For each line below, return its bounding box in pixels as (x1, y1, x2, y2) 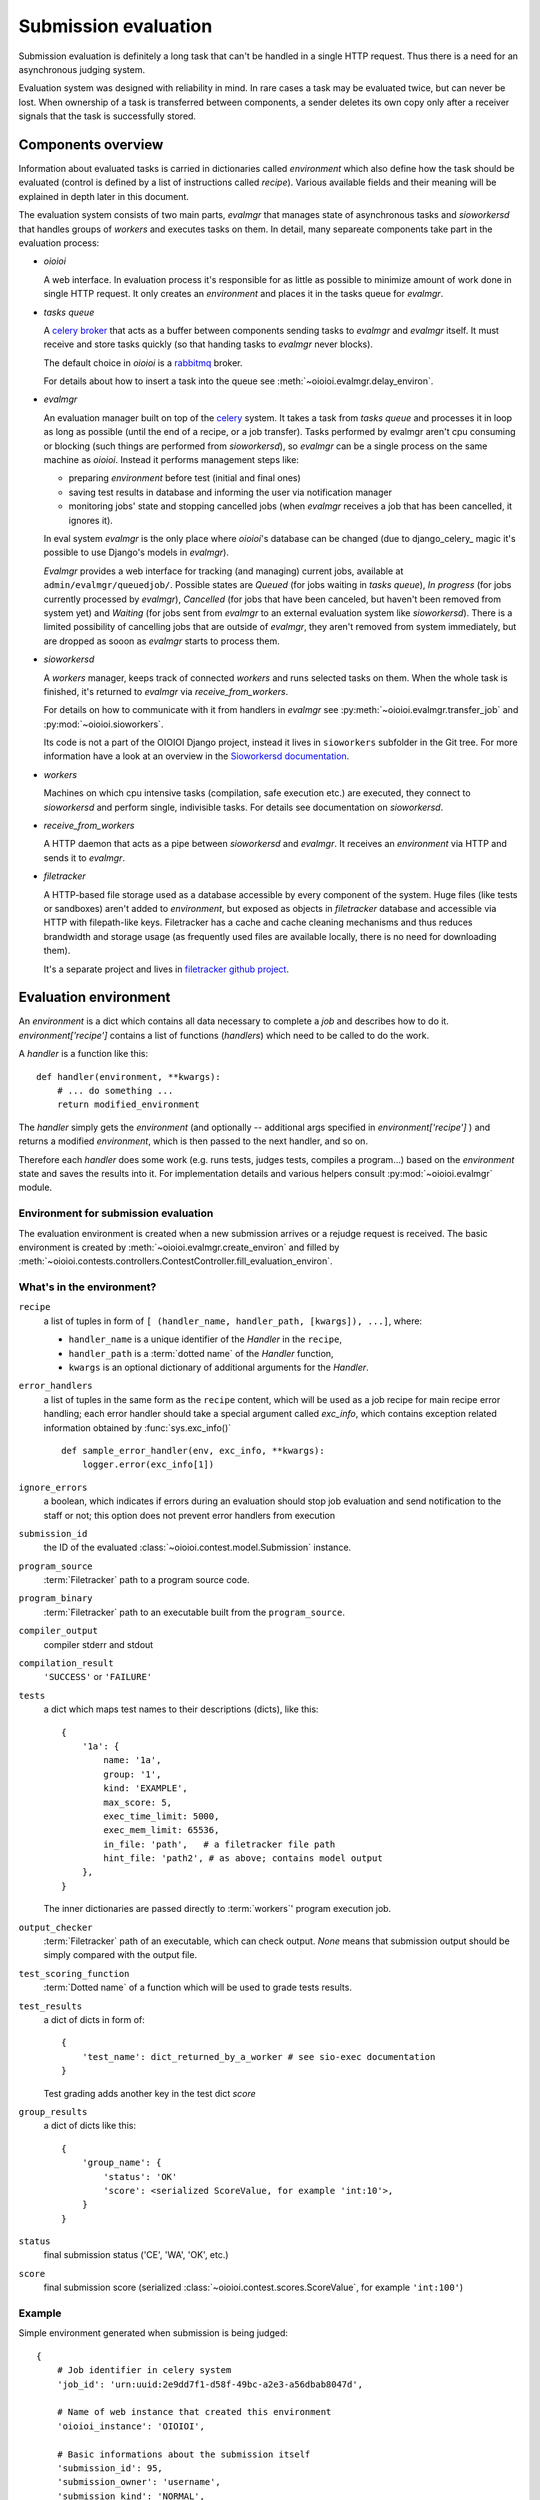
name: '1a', (103, 1755, 162, 1766)
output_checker (18, 1921, 94, 1933)
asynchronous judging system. (18, 63, 145, 75)
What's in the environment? (18, 1280, 157, 1294)
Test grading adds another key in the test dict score (43, 2087, 257, 2099)
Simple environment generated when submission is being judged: (18, 2327, 289, 2339)
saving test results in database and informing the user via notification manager (68, 486, 392, 498)
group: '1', (103, 1768, 162, 1780)
